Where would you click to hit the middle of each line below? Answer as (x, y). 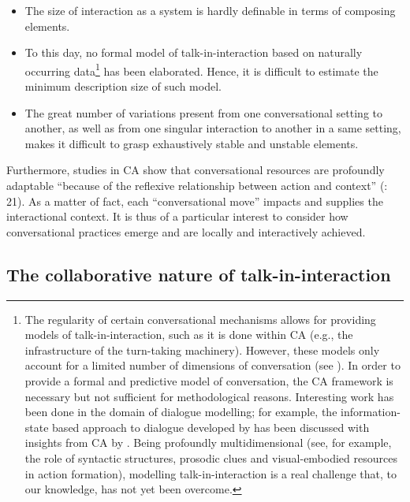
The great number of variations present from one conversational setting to (203, 112)
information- (371, 412)
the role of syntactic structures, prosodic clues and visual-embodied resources (211, 457)
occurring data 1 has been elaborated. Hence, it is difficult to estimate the (201, 69)
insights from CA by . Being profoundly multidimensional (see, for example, (208, 443)
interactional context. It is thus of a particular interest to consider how (177, 216)
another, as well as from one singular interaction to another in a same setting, (213, 128)
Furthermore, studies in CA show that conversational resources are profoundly (196, 170)
